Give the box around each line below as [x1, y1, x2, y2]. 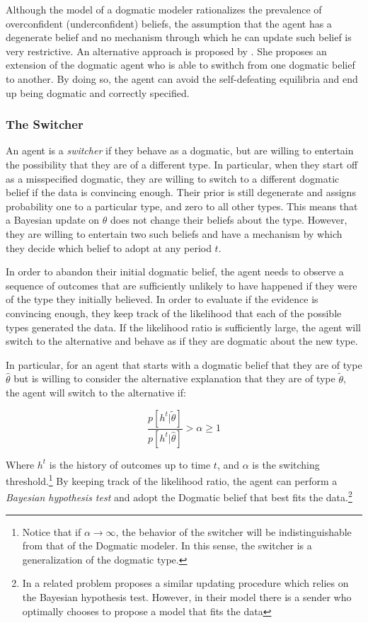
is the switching [252, 457, 320, 471]
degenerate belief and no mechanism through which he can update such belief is [6, 30, 352, 45]
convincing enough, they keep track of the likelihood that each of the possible [6, 305, 342, 320]
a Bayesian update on [6, 212, 100, 227]
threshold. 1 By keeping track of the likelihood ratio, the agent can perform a [6, 471, 338, 488]
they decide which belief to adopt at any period [6, 240, 212, 255]
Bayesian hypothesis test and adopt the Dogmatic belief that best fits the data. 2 [6, 488, 352, 505]
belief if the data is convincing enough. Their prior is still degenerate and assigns [6, 185, 356, 200]
